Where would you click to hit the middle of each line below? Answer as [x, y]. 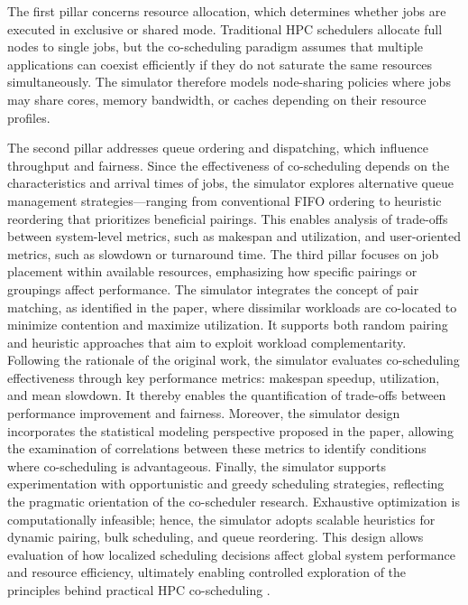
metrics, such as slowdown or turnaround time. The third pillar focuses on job [223, 253]
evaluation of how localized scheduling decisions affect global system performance [232, 554]
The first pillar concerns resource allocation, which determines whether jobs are [227, 11]
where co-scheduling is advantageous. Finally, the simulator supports [197, 465]
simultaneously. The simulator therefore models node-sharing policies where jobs [229, 82]
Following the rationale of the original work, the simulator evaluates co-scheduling [234, 360]
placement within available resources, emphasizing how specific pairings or [212, 271]
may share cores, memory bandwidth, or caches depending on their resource [217, 99]
